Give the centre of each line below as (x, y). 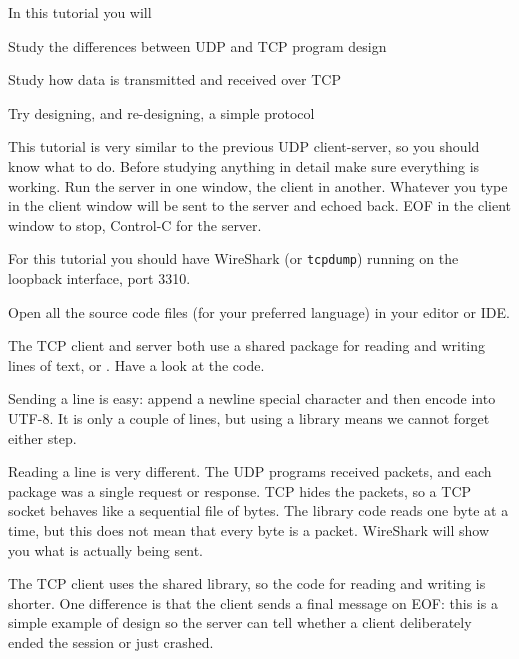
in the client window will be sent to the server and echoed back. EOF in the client (260, 205)
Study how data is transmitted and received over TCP (174, 79)
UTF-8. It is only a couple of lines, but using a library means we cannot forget (249, 417)
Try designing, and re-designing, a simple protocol (161, 112)
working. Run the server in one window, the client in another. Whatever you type (258, 185)
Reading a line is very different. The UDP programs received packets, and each (250, 471)
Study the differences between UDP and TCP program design (197, 45)
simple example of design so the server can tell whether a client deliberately (240, 622)
